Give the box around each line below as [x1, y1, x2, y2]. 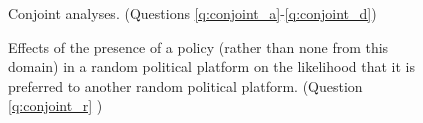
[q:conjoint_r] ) [8, 95, 103, 116]
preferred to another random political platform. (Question [8, 75, 363, 96]
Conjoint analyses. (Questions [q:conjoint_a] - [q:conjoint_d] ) [8, 3, 377, 23]
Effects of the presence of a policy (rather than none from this [8, 36, 389, 57]
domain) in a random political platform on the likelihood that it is [8, 56, 415, 77]
